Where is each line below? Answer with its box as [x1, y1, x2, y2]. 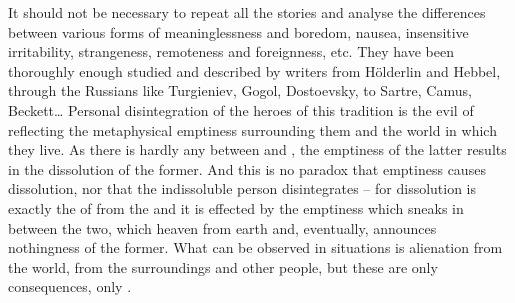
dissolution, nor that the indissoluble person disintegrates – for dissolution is [8, 178, 477, 199]
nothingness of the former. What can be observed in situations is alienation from [8, 237, 503, 258]
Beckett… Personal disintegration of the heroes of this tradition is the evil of [8, 99, 474, 120]
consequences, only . [8, 276, 132, 297]
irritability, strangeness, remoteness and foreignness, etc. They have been [8, 41, 454, 62]
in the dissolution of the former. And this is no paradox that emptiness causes [8, 158, 486, 179]
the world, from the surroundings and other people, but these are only [8, 256, 438, 277]
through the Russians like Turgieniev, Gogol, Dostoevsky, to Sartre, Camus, [8, 80, 472, 101]
